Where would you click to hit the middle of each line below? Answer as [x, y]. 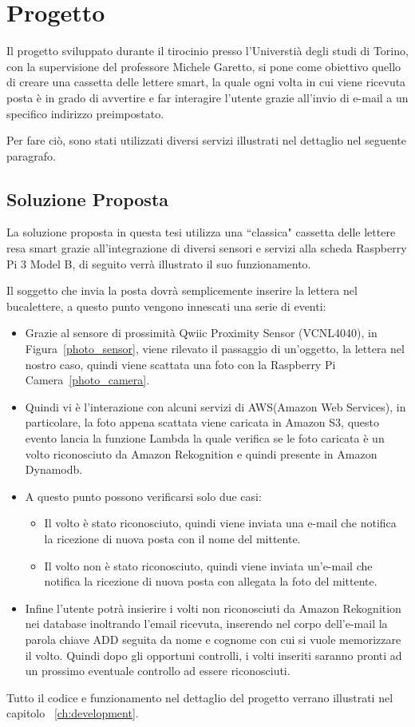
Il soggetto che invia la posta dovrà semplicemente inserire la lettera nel [182, 290]
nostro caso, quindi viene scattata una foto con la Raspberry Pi [180, 364]
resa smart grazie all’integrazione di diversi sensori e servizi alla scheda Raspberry [207, 248]
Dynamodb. [54, 469]
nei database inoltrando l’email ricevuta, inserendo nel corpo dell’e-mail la [206, 624]
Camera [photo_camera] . [87, 380]
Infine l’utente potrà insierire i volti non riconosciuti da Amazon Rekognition [213, 608]
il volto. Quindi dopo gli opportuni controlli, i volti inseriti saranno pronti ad [213, 655]
